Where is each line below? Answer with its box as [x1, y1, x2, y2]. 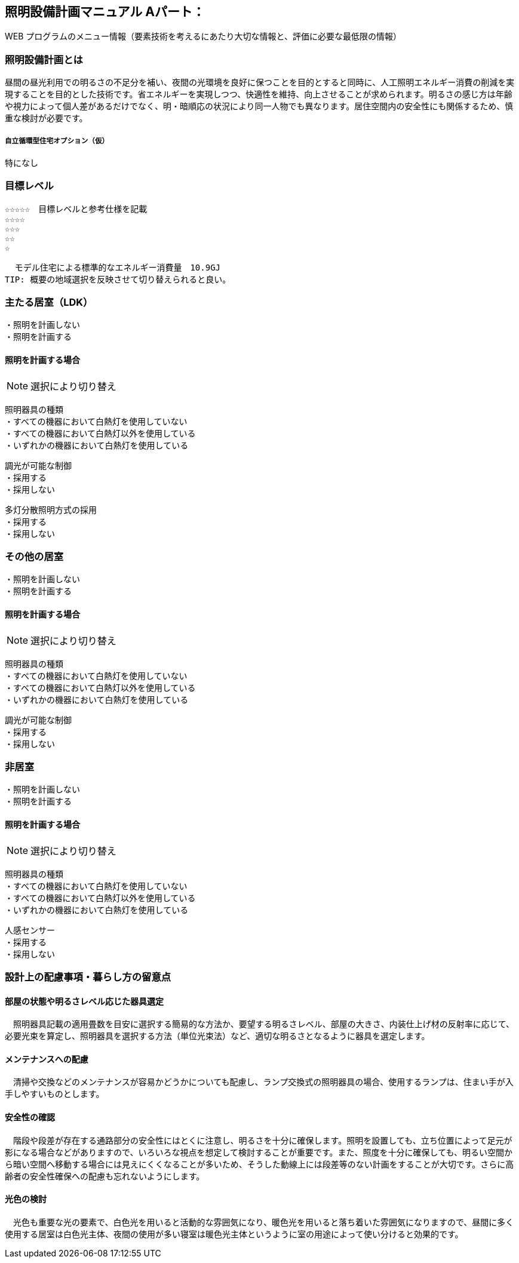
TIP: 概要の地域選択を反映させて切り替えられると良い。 [5, 274, 231, 284]
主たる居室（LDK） [5, 296, 93, 309]
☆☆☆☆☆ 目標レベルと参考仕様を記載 [5, 204, 148, 214]
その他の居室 [5, 551, 64, 563]
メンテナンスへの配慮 [5, 1053, 88, 1064]
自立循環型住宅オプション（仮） [5, 136, 109, 145]
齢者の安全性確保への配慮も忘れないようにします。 [5, 1170, 205, 1181]
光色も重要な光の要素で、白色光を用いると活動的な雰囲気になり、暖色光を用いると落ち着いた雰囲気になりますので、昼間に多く [13, 1216, 514, 1227]
